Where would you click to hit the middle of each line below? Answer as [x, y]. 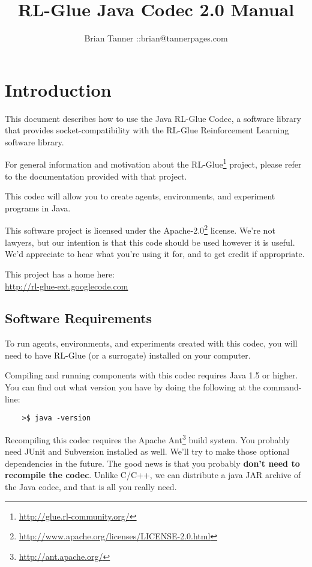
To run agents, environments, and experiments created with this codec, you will [151, 343]
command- [282, 387]
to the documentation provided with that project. [96, 176]
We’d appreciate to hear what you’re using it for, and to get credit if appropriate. [155, 254]
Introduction [58, 89]
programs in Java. [38, 208]
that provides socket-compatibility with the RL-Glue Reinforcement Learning [147, 130]
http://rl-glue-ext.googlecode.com [67, 286]
